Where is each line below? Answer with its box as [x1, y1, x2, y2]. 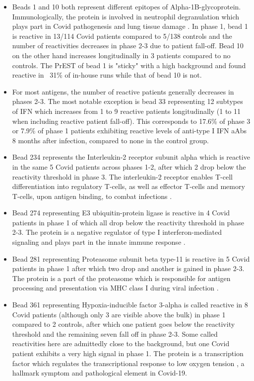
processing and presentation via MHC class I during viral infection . [12, 283, 219, 293]
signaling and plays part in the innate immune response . [12, 237, 186, 247]
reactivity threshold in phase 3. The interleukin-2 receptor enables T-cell [12, 171, 233, 182]
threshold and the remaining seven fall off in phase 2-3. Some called [12, 328, 218, 339]
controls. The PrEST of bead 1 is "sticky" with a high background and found [12, 60, 246, 70]
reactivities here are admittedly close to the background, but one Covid [12, 338, 230, 349]
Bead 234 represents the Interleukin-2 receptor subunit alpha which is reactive [12, 152, 250, 162]
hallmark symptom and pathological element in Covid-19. [12, 368, 187, 378]
